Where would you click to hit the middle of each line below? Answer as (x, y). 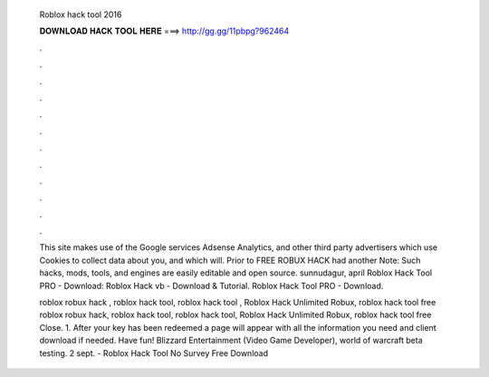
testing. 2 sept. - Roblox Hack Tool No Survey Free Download (154, 353)
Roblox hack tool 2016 (81, 14)
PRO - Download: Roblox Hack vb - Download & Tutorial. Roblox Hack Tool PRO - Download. (211, 285)
